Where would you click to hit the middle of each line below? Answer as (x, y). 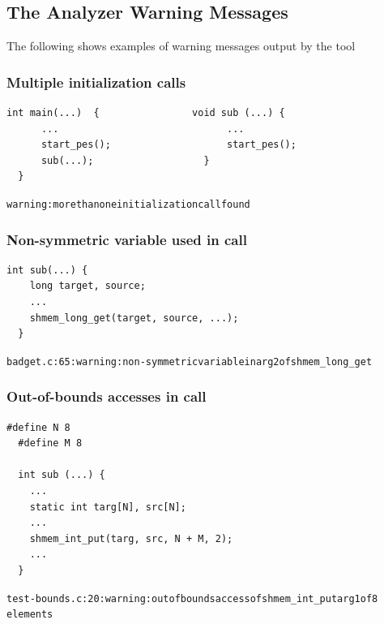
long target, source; (87, 286)
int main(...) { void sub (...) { (146, 113)
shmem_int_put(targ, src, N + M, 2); (131, 538)
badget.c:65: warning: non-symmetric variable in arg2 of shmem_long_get (190, 361)
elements (30, 615)
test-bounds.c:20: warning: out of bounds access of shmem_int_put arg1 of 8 (192, 598)
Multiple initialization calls (96, 82)
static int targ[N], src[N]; (108, 507)
